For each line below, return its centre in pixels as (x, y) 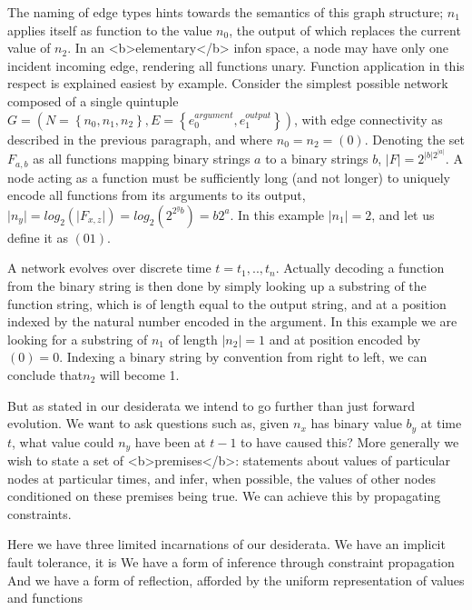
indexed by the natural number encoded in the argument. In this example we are (232, 321)
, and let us (403, 214)
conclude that (45, 375)
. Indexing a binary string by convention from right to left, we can (243, 357)
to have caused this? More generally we (350, 441)
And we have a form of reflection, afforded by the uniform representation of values (236, 580)
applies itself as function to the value (110, 30)
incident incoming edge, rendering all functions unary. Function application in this (236, 65)
